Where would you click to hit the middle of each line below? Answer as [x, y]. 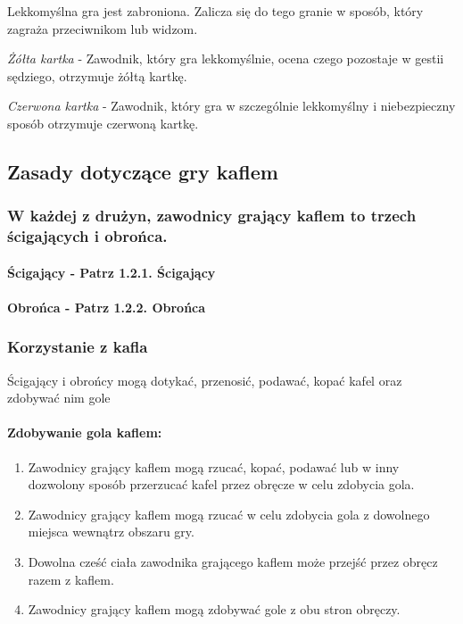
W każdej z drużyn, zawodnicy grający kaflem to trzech [212, 216]
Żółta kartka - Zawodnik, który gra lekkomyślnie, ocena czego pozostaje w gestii [226, 58]
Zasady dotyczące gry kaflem [143, 171]
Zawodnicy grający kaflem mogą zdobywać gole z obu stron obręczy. [214, 609]
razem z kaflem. [71, 579]
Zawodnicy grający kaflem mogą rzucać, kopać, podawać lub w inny [214, 466]
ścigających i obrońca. [87, 236]
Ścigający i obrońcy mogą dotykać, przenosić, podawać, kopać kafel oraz [205, 380]
